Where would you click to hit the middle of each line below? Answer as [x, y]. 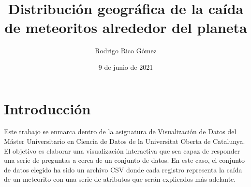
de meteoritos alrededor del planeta [126, 27]
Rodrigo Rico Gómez [126, 51]
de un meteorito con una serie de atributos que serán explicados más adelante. [120, 179]
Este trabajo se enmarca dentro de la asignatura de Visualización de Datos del [120, 132]
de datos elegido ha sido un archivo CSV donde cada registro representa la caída [123, 169]
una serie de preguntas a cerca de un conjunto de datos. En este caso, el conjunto [125, 160]
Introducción [47, 108]
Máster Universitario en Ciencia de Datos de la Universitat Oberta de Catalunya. [125, 141]
